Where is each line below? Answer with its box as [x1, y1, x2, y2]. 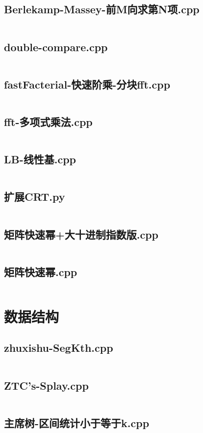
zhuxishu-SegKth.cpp [4, 340, 113, 355]
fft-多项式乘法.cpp [4, 114, 93, 129]
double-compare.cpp [4, 39, 108, 54]
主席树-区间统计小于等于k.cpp [4, 415, 150, 430]
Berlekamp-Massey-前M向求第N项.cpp [4, 1, 200, 17]
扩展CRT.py [4, 189, 65, 204]
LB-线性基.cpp [4, 152, 76, 167]
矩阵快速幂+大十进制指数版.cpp [4, 226, 159, 242]
